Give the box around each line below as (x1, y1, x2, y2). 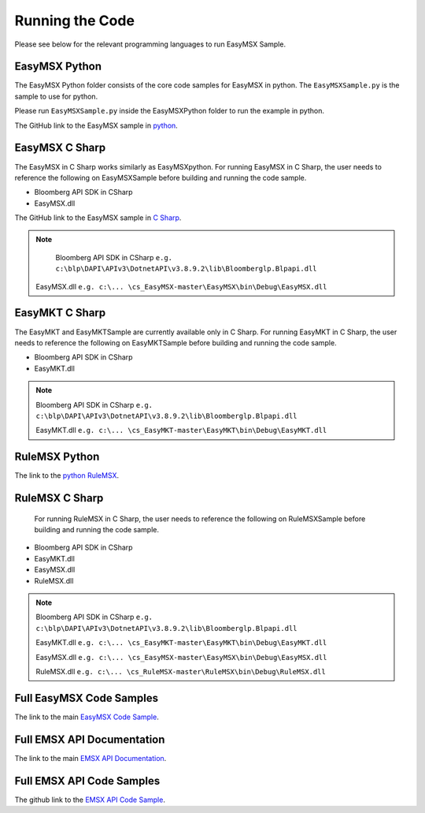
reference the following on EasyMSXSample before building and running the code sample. (14, 173, 307, 182)
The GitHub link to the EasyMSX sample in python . (14, 121, 179, 130)
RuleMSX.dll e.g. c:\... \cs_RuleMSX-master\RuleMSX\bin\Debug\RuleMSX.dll (35, 666, 326, 676)
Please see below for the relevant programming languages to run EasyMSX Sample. (14, 39, 286, 49)
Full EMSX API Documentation (14, 733, 165, 746)
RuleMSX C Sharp (14, 491, 104, 505)
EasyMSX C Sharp (14, 141, 106, 155)
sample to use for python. (14, 91, 98, 101)
